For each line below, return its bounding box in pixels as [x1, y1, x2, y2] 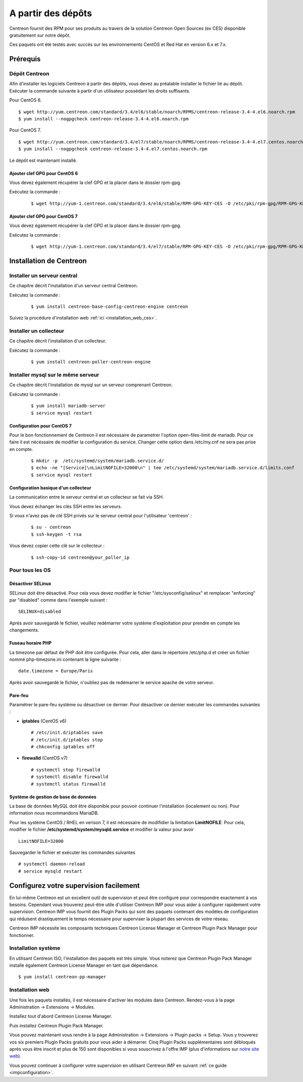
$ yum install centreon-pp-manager [18, 974, 107, 980]
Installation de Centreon [9, 256, 87, 265]
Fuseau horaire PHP [9, 640, 52, 646]
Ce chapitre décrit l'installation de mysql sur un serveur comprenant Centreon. [9, 382, 173, 388]
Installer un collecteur [9, 328, 65, 335]
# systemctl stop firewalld [31, 767, 100, 773]
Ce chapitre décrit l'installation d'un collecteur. [9, 338, 107, 344]
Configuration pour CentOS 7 [9, 423, 72, 429]
